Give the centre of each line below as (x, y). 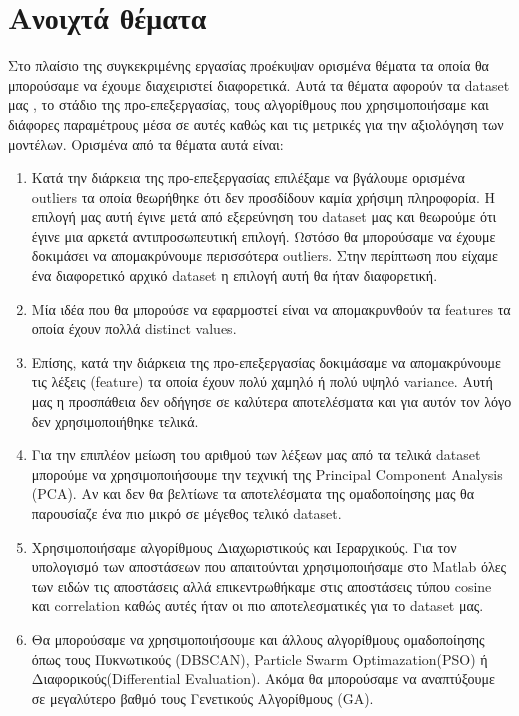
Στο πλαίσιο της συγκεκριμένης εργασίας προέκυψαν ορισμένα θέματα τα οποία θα (248, 65)
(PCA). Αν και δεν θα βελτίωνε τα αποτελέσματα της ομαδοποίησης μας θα (253, 493)
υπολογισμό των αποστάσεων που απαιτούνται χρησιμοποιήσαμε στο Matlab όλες (269, 566)
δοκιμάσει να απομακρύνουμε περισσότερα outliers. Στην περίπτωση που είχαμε (264, 255)
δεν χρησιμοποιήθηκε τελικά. (115, 420)
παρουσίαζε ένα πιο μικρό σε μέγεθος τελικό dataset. (186, 513)
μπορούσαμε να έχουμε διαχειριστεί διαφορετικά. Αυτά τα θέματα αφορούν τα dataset (259, 84)
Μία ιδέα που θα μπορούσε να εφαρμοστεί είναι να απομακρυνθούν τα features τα (271, 308)
